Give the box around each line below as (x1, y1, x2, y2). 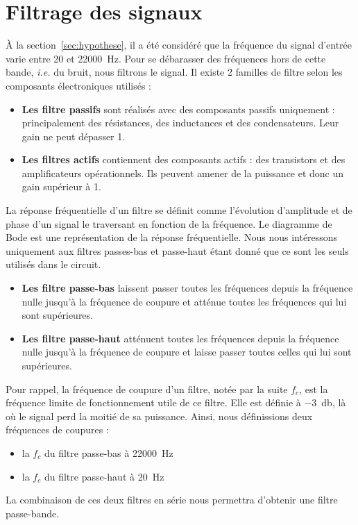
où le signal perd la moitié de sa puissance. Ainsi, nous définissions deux (6, 408, 313, 423)
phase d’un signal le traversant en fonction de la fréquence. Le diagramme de (6, 216, 332, 231)
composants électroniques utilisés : (6, 78, 152, 92)
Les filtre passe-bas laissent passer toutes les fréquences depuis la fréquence (22, 281, 353, 295)
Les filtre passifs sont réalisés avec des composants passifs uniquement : (22, 101, 335, 116)
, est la (299, 381, 328, 396)
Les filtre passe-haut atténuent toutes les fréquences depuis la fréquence (22, 331, 339, 345)
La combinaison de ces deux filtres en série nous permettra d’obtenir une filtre (6, 492, 338, 507)
